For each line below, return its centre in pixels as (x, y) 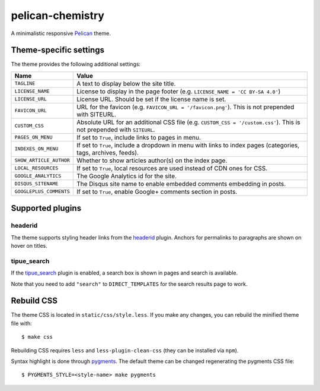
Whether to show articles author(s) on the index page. (152, 160)
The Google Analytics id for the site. (127, 176)
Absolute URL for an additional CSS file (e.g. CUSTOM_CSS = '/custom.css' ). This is (188, 122)
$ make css (37, 337)
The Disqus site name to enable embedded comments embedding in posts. (181, 184)
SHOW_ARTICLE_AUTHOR (42, 160)
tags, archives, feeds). (108, 153)
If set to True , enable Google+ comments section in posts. (157, 191)
